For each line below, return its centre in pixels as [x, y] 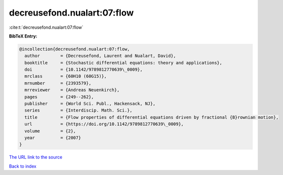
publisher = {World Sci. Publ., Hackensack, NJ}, [90, 104]
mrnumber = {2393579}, [58, 83]
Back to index [23, 166]
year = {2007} [53, 138]
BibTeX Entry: [23, 36]
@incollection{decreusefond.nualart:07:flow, [75, 49]
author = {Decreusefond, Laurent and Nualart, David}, [100, 56]
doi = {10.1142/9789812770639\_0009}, [84, 70]
